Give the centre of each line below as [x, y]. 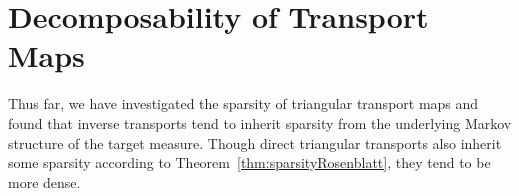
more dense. [44, 181]
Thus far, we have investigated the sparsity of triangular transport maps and [243, 103]
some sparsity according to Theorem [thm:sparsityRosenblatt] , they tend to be [249, 162]
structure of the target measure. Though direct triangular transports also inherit [255, 142]
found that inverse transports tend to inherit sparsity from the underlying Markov [260, 122]
